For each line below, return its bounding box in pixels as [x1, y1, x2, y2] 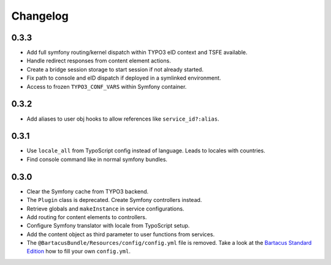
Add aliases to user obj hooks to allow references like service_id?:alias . [26, 115, 219, 122]
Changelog [11, 9, 69, 23]
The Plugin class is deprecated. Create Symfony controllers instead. [26, 196, 202, 204]
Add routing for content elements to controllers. [26, 213, 147, 220]
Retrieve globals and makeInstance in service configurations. [26, 205, 185, 212]
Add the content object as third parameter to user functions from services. [26, 230, 215, 238]
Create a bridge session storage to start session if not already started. [26, 65, 204, 73]
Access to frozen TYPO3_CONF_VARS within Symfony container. [26, 83, 187, 90]
